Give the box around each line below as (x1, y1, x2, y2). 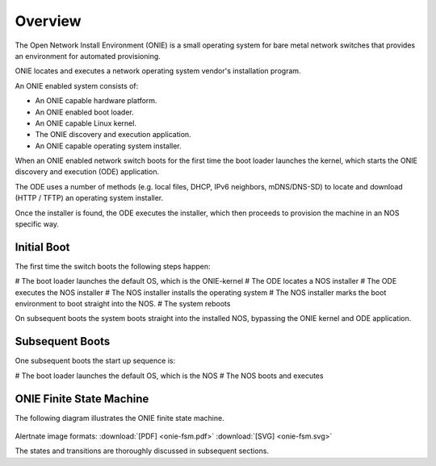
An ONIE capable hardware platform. (35, 96, 157, 106)
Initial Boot (15, 240, 70, 254)
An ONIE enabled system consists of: (15, 81, 139, 90)
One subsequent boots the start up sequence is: (15, 356, 176, 366)
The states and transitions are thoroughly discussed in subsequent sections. (15, 446, 270, 456)
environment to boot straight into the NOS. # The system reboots (15, 299, 231, 309)
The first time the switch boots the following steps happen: (15, 261, 211, 271)
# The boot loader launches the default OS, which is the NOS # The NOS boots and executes (15, 371, 324, 381)
